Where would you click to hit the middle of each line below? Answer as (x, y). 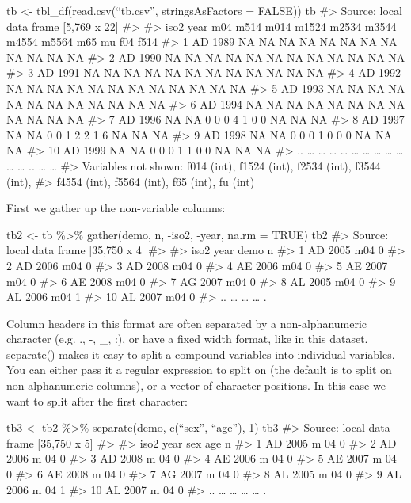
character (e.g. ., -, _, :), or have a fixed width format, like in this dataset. (187, 339)
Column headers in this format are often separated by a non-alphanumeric (187, 323)
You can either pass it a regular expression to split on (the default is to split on (199, 370)
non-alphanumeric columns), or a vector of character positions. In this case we (196, 385)
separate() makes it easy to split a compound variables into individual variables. (201, 354)
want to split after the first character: (97, 400)
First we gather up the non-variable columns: (116, 208)
